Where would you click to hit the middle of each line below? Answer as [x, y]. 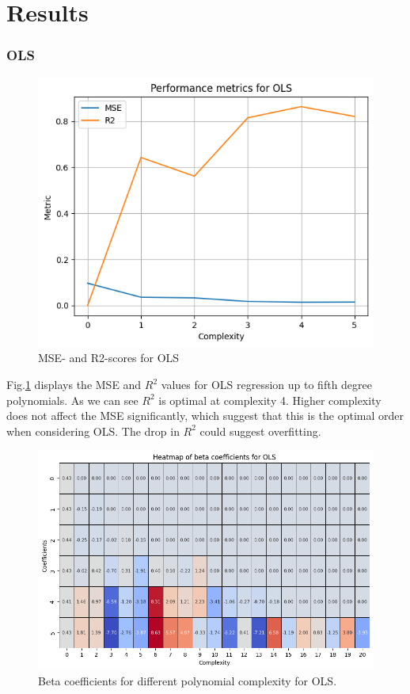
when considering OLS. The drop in [93, 431]
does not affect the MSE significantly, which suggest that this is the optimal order [205, 416]
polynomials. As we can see [72, 400]
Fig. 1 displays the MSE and [74, 385]
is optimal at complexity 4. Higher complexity [270, 400]
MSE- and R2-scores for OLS [109, 358]
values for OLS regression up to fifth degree [266, 385]
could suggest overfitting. [260, 431]
